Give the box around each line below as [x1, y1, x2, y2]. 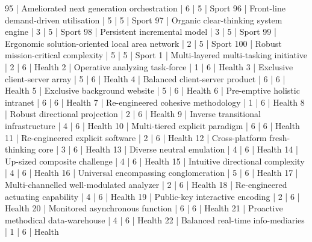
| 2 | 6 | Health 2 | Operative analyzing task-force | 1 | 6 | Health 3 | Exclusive [5, 60, 293, 73]
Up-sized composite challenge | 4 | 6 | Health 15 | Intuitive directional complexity [5, 154, 305, 167]
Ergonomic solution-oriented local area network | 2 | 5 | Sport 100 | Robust [5, 37, 282, 49]
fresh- [269, 131, 290, 144]
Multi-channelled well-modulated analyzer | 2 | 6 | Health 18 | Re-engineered [5, 178, 287, 190]
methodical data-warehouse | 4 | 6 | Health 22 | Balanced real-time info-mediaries [5, 213, 305, 226]
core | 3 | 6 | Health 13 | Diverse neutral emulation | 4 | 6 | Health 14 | [38, 143, 298, 156]
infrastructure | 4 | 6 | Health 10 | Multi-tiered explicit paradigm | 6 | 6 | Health [5, 119, 300, 132]
